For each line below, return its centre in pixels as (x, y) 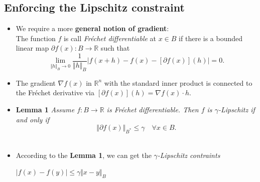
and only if (33, 119)
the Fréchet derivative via (55, 93)
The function (36, 38)
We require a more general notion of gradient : (92, 28)
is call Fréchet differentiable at (110, 38)
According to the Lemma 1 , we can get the (84, 155)
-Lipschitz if (236, 110)
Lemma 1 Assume (45, 110)
